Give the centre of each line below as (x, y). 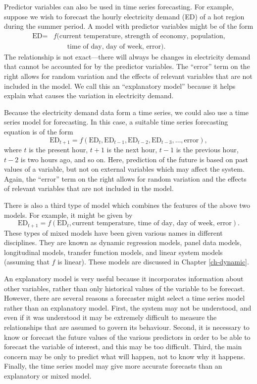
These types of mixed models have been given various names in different (113, 232)
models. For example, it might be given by (68, 215)
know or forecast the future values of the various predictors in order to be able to (127, 337)
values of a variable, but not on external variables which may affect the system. (124, 169)
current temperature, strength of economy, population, (142, 36)
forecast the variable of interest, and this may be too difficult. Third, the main (123, 347)
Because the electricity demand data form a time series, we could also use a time (127, 112)
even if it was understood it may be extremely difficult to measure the (110, 317)
